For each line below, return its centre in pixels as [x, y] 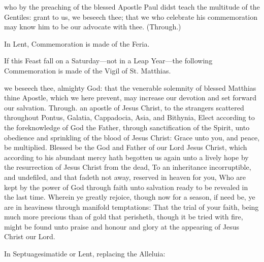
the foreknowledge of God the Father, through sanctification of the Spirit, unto [127, 127]
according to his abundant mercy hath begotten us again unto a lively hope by [126, 157]
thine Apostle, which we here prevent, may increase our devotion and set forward [130, 98]
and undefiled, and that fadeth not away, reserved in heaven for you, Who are [125, 177]
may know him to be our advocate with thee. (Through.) [93, 27]
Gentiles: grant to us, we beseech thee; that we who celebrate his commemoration [131, 16]
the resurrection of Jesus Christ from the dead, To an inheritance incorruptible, [128, 167]
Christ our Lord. [30, 236]
